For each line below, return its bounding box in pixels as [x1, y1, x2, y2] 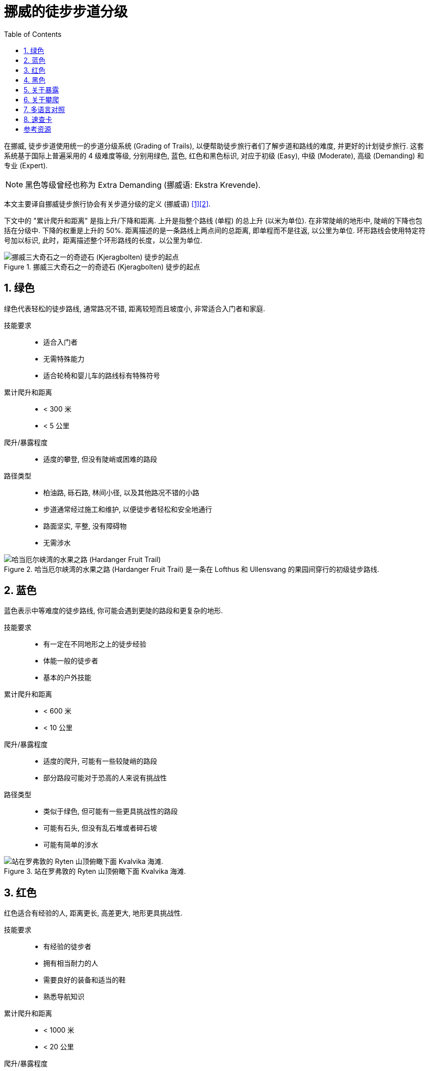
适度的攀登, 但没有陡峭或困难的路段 [43, 454, 157, 463]
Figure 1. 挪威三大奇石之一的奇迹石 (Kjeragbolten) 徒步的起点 [4, 262, 200, 271]
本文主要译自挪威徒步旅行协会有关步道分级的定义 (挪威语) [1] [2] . [4, 199, 211, 208]
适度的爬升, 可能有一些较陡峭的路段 [43, 757, 157, 766]
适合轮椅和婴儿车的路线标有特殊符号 [43, 371, 160, 380]
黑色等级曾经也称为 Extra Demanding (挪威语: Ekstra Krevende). [25, 179, 261, 190]
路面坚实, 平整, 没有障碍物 [43, 521, 127, 530]
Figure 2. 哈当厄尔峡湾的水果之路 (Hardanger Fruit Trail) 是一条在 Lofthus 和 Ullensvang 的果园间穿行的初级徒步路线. [4, 565, 379, 573]
